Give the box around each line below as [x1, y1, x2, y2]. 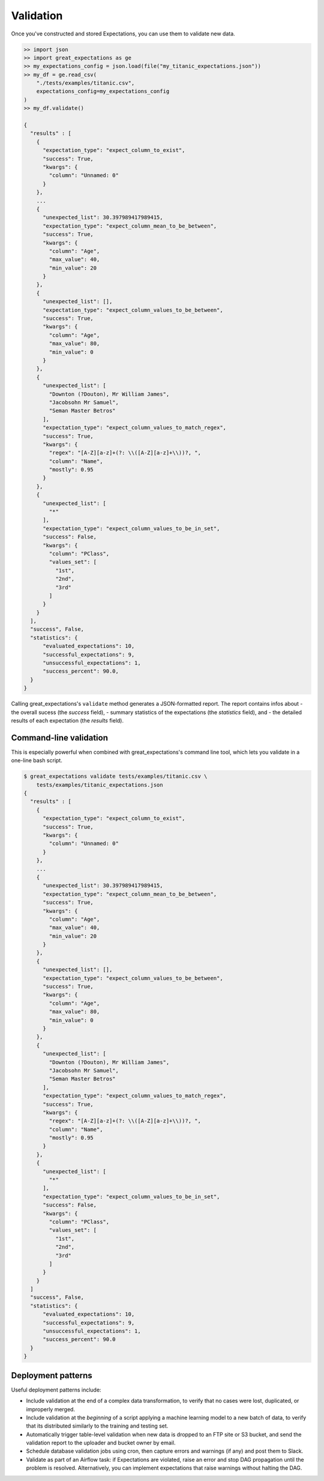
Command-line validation [11, 733, 108, 743]
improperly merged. [26, 1405, 75, 1413]
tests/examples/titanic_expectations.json [36, 781, 163, 788]
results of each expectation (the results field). [11, 716, 124, 724]
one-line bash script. [11, 757, 62, 764]
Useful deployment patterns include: [11, 1386, 101, 1393]
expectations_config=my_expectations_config [36, 88, 170, 95]
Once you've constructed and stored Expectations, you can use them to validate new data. [11, 30, 235, 37]
